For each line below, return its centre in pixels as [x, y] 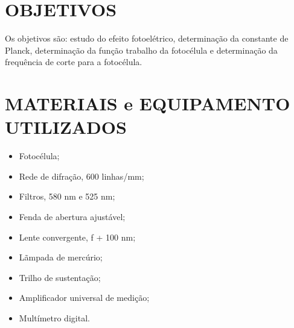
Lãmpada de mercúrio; [61, 257]
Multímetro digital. [54, 317]
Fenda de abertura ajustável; [72, 216]
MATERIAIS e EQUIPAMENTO [148, 103]
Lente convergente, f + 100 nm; [77, 237]
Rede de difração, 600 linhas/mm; [81, 176]
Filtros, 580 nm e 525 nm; [67, 196]
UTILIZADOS [66, 127]
